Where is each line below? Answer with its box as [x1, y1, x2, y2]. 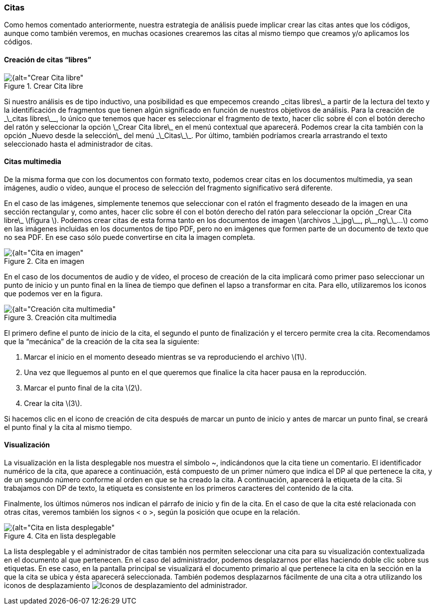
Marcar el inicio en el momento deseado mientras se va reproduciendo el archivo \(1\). [24, 352, 307, 361]
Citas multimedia [4, 157, 61, 166]
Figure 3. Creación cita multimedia [4, 313, 117, 322]
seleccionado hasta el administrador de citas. [4, 139, 153, 148]
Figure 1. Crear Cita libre [4, 81, 83, 90]
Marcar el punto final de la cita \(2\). [24, 383, 142, 392]
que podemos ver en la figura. [4, 289, 103, 298]
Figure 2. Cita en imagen [4, 256, 85, 265]
